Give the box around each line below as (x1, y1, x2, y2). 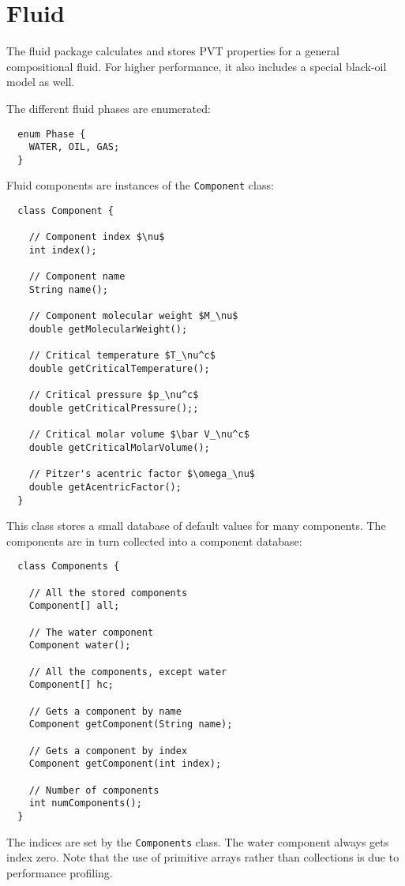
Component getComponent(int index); (28, 758, 222, 770)
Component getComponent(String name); (28, 719, 233, 730)
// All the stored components (28, 587, 188, 599)
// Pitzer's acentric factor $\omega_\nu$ (28, 468, 255, 480)
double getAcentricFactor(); (28, 481, 182, 493)
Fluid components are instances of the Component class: (6, 177, 274, 193)
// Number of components (28, 784, 159, 796)
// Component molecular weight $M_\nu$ (28, 310, 238, 322)
